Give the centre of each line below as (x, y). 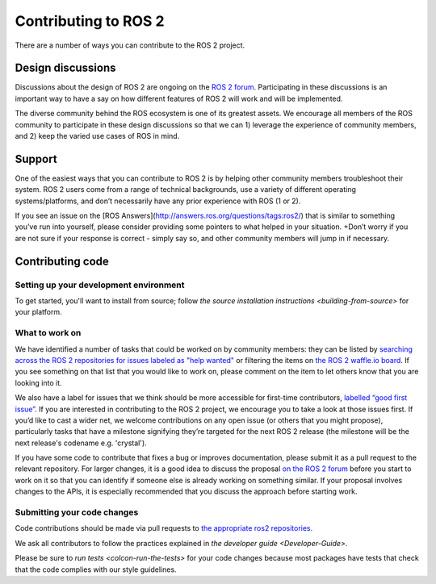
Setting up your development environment (100, 285)
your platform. (38, 312)
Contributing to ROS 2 (90, 21)
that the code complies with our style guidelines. (96, 569)
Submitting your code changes (77, 512)
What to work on (48, 333)
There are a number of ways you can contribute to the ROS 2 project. (130, 45)
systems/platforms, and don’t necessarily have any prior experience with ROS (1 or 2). (158, 201)
